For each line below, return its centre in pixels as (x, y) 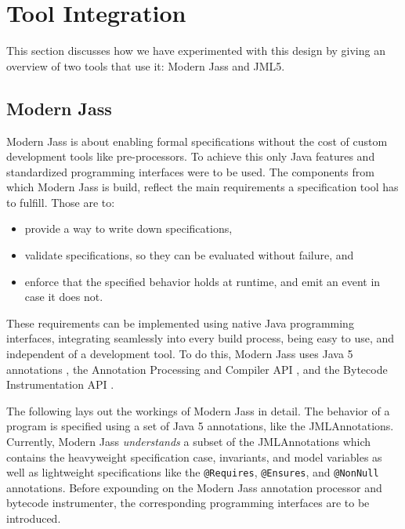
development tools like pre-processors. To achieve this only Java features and (191, 156)
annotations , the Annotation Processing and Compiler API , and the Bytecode (197, 369)
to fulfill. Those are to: (61, 202)
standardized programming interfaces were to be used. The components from (190, 171)
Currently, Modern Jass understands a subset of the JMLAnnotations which (189, 442)
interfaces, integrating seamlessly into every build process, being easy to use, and (201, 338)
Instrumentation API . (60, 384)
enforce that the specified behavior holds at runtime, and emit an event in (202, 281)
